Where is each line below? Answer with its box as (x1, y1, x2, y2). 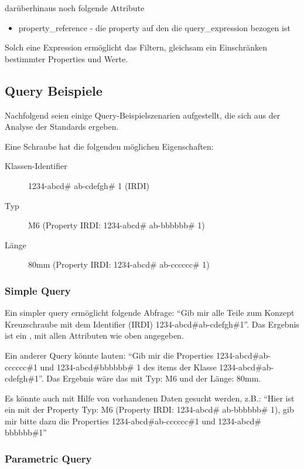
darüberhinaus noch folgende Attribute (5, 2, 145, 14)
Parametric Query (5, 451, 92, 465)
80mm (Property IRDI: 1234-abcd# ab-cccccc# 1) (28, 258, 210, 271)
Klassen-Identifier (5, 160, 67, 172)
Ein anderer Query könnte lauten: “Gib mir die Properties (5, 349, 214, 361)
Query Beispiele (5, 81, 103, 99)
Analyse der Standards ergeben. (5, 120, 119, 133)
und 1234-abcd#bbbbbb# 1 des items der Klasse (40, 360, 217, 373)
